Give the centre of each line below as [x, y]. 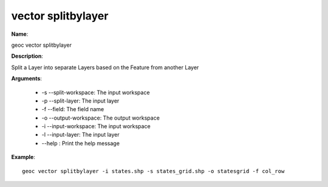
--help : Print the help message [80, 143]
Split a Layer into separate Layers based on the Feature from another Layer [105, 67]
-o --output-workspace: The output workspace [101, 118]
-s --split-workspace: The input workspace [96, 92]
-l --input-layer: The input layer [80, 135]
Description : [27, 56]
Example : [23, 157]
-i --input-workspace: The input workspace [96, 126]
